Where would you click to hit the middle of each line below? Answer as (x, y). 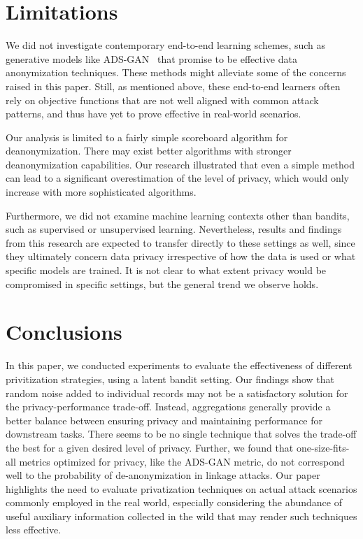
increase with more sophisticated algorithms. (101, 192)
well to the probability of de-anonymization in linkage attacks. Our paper (163, 475)
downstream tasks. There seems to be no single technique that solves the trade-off (181, 434)
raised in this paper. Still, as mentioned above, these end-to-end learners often (173, 86)
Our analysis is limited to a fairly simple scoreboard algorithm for (147, 137)
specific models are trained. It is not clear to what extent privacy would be (166, 270)
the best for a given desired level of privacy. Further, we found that (150, 447)
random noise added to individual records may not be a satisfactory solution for (177, 393)
